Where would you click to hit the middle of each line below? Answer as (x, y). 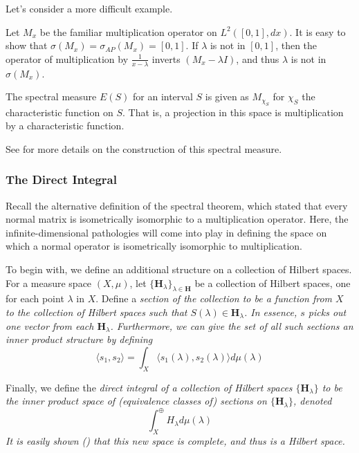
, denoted (313, 401)
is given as (227, 96)
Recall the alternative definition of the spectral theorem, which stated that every (177, 205)
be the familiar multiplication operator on (128, 31)
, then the (296, 45)
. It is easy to (317, 31)
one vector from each (50, 325)
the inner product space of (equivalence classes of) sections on (136, 401)
